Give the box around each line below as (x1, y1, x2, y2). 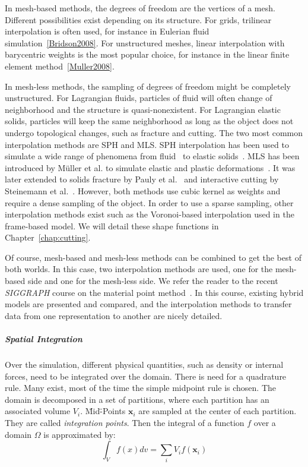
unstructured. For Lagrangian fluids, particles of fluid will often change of (5, 91, 272, 104)
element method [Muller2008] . (5, 59, 115, 72)
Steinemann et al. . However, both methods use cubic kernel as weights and (5, 184, 281, 197)
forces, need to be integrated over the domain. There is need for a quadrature (5, 370, 287, 382)
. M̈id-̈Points (80, 405, 126, 417)
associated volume (5, 405, 71, 417)
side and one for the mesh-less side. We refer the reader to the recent (27, 274, 278, 287)
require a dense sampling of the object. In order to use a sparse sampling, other (5, 196, 294, 209)
